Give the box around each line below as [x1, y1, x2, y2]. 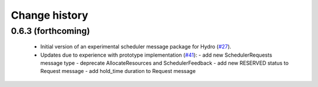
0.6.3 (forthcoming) [11, 26, 91, 36]
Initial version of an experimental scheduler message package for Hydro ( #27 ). [40, 43, 232, 50]
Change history [11, 9, 88, 22]
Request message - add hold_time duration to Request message [40, 68, 196, 75]
